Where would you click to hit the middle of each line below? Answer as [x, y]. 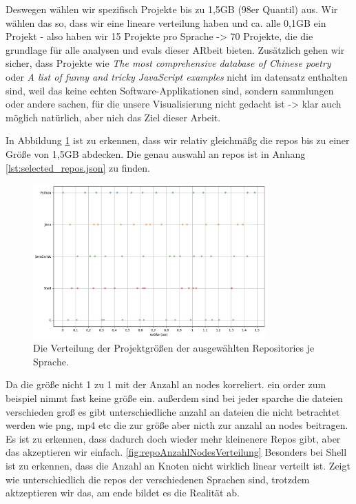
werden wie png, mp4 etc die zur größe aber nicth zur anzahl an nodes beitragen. [177, 425]
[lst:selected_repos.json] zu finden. [78, 167]
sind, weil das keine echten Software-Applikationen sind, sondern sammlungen [170, 90]
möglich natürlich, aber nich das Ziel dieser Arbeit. [113, 117]
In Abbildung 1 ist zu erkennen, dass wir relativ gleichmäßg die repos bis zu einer [178, 140]
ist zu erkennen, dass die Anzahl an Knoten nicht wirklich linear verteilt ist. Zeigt [178, 466]
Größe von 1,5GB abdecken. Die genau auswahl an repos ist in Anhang [156, 153]
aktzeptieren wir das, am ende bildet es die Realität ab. [123, 493]
